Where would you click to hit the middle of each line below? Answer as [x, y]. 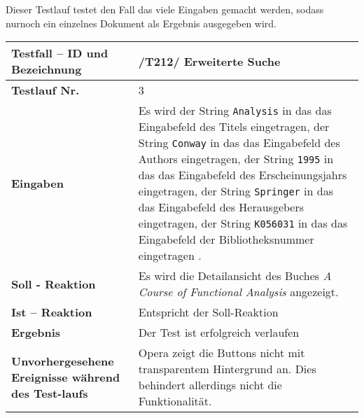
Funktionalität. [175, 401]
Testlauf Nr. [45, 90]
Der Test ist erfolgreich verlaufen [219, 333]
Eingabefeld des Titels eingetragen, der [234, 127]
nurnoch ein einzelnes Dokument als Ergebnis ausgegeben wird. [141, 23]
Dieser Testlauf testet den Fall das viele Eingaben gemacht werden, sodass [165, 9]
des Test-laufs [50, 393]
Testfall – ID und [60, 53]
